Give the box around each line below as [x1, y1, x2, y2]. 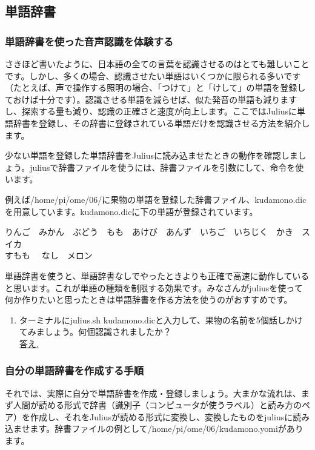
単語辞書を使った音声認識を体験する [5, 33, 174, 48]
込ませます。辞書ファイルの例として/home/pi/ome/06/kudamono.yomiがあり [5, 422, 303, 435]
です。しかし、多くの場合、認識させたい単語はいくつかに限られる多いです [5, 69, 301, 82]
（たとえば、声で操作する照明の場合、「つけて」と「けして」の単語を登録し [5, 81, 306, 94]
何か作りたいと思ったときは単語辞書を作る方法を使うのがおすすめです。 [5, 293, 293, 306]
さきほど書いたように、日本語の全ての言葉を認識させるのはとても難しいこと [5, 58, 310, 70]
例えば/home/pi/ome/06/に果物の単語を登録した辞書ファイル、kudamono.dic [5, 193, 307, 205]
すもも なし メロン [5, 249, 93, 262]
